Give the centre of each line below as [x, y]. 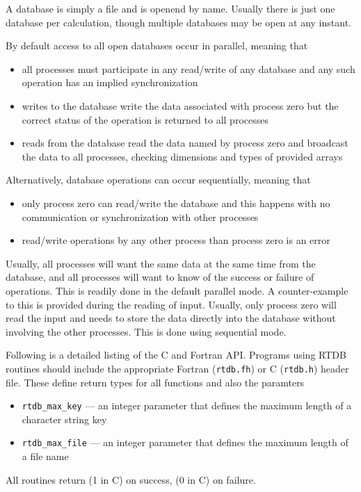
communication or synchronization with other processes [140, 216]
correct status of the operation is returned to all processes [145, 119]
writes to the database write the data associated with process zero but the [180, 105]
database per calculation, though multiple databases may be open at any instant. [178, 22]
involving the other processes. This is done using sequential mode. [146, 331]
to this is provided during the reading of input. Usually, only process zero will [171, 304]
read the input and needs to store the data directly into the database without [171, 318]
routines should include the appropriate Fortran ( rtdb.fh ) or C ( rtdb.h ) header [177, 368]
